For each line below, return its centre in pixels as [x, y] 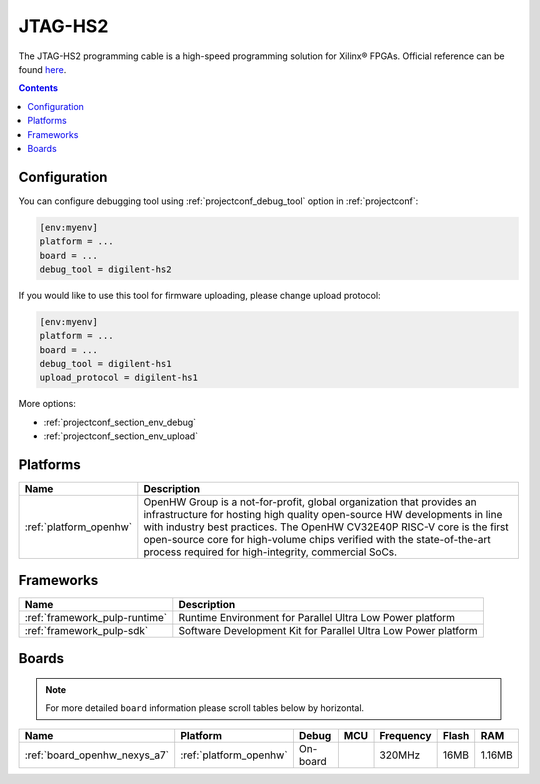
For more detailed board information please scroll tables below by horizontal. [205, 708]
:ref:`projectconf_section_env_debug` [120, 422]
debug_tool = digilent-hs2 [105, 269]
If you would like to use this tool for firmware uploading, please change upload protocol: [199, 295]
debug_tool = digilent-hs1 [105, 364]
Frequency [405, 736]
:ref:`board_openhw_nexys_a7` [97, 755]
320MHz [400, 755]
